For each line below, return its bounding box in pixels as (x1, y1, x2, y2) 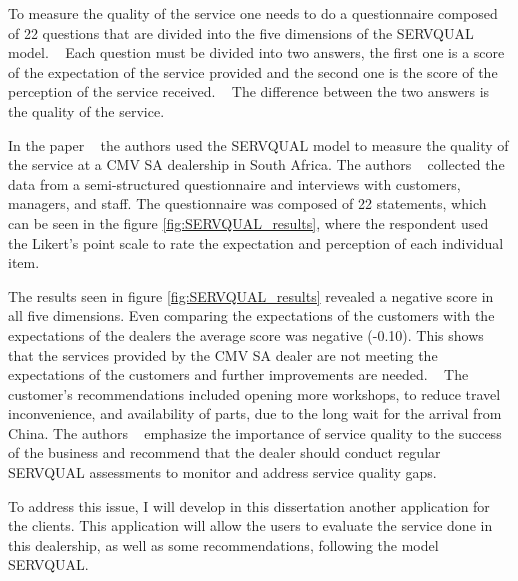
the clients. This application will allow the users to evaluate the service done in (8, 515, 493, 536)
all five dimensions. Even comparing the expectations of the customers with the (8, 305, 495, 326)
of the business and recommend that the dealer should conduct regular (8, 442, 441, 463)
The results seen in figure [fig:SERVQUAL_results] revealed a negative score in (8, 285, 494, 306)
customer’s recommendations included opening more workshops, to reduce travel (8, 383, 501, 404)
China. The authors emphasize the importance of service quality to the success (8, 422, 502, 443)
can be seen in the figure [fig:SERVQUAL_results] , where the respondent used (8, 212, 489, 233)
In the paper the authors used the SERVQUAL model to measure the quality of (8, 134, 509, 155)
